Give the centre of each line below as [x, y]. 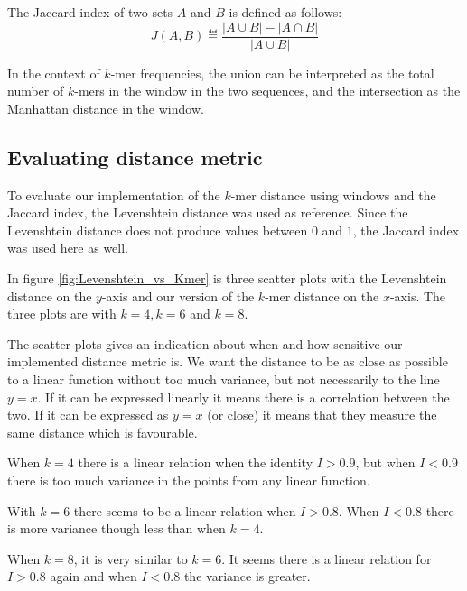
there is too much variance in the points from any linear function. [189, 480]
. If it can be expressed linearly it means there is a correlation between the [243, 397]
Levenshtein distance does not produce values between [158, 230]
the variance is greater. [247, 576]
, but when [385, 462]
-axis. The [418, 295]
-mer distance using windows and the [333, 194]
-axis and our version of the [178, 295]
